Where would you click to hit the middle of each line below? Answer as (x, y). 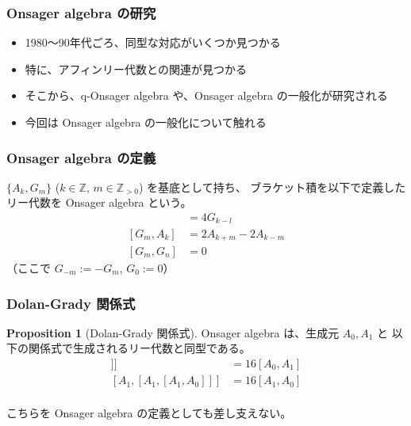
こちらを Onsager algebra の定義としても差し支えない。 (149, 413)
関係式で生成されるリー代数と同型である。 (139, 348)
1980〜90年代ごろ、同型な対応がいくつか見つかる (153, 42)
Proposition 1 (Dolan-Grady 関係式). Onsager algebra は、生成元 (173, 332)
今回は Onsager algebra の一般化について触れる (146, 122)
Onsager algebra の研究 (81, 12)
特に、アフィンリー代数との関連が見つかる (136, 68)
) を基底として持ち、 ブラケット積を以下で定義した (273, 186)
